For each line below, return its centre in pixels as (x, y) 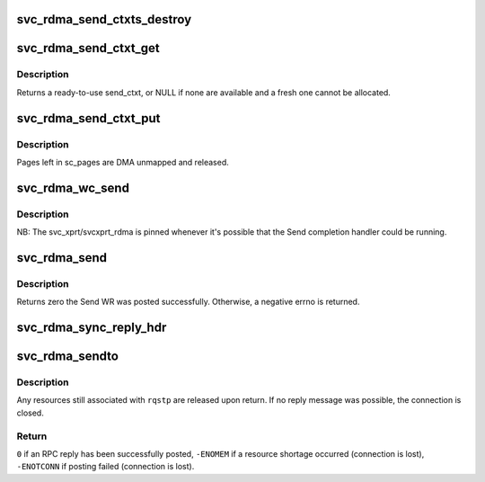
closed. (30, 413)
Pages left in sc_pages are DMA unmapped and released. (123, 162)
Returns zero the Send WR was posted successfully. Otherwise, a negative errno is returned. (188, 302)
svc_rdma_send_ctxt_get (88, 48)
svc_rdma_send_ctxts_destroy (104, 19)
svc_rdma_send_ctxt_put (88, 118)
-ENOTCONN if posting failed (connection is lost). (106, 467)
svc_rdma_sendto (67, 357)
